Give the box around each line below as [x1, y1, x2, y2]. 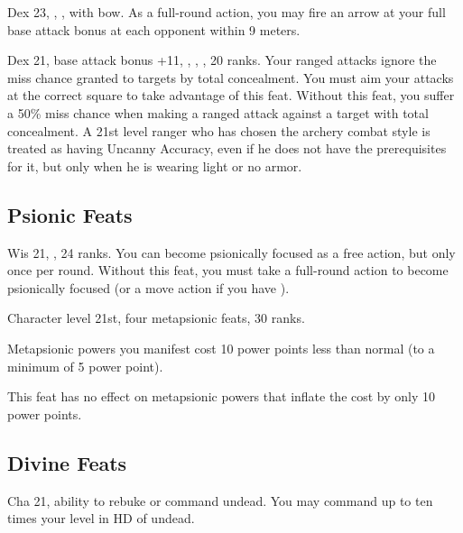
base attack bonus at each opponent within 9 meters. [7, 20, 301, 39]
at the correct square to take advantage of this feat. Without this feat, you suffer [7, 86, 455, 105]
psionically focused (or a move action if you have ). [7, 278, 290, 297]
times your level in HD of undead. [7, 509, 195, 528]
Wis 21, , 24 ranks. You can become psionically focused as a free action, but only [7, 243, 456, 262]
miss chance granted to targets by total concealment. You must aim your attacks [7, 68, 454, 87]
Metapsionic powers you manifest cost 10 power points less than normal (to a [7, 338, 435, 357]
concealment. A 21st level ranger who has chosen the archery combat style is [7, 121, 431, 140]
